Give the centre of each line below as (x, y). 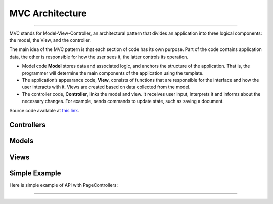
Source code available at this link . (44, 111)
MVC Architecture (48, 13)
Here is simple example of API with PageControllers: (64, 185)
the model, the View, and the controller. (50, 40)
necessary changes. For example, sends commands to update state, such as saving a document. (123, 101)
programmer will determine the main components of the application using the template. (113, 73)
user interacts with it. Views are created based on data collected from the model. (106, 87)
